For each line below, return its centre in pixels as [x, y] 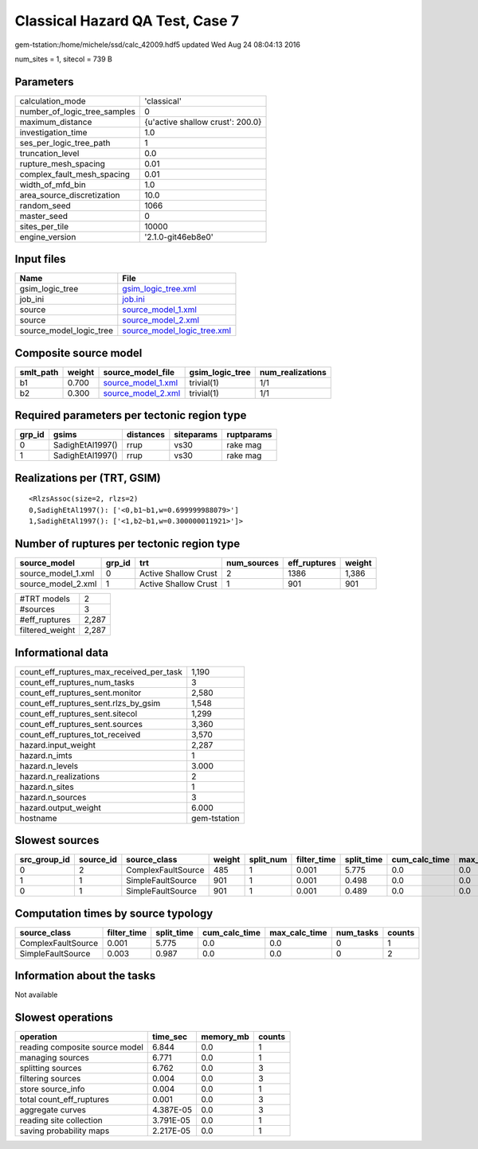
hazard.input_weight [57, 745]
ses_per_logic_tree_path [65, 143]
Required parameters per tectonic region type [131, 415]
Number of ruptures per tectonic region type [127, 544]
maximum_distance [56, 122]
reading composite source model [81, 1047]
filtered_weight [47, 631]
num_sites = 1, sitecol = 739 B [64, 59]
